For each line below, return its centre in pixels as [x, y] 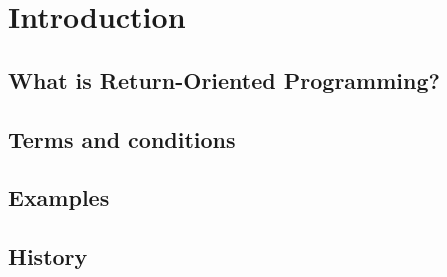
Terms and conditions [122, 138]
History [48, 256]
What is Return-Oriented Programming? [224, 79]
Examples [59, 197]
